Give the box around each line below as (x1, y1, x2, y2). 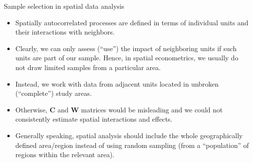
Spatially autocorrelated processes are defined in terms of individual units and (15, 17, 249, 27)
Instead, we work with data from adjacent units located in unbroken (15, 78, 219, 89)
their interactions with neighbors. (15, 27, 115, 37)
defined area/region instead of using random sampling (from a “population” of (15, 140, 249, 150)
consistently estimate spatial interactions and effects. (15, 114, 173, 124)
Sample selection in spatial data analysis (4, 1, 125, 11)
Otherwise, (15, 104, 48, 114)
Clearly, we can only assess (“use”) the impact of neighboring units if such (15, 43, 237, 53)
